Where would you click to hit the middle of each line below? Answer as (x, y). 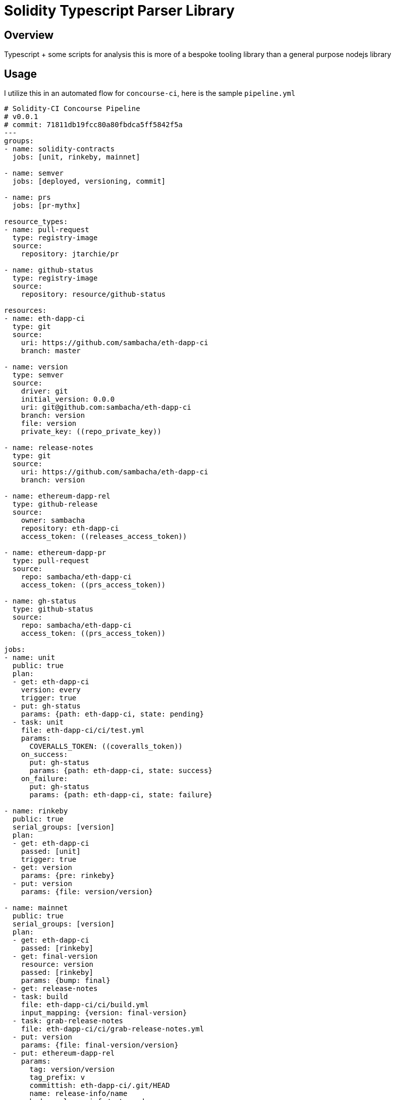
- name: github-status (49, 270)
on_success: (44, 755)
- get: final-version (55, 956)
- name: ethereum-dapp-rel (57, 496)
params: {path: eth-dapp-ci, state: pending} (112, 714)
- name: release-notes (49, 448)
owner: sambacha (53, 520)
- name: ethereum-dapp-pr (55, 553)
